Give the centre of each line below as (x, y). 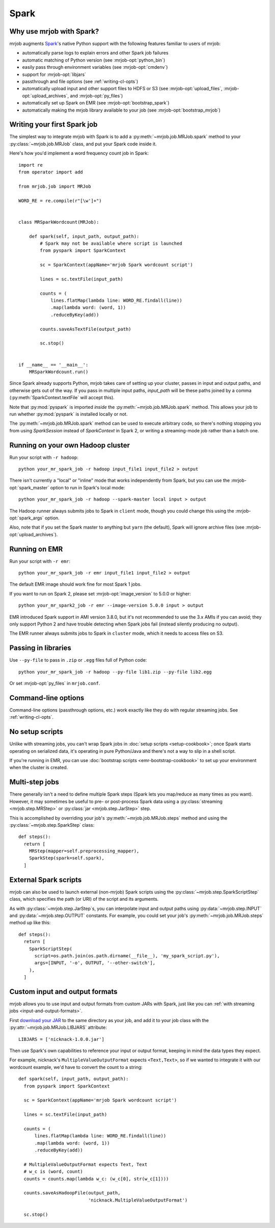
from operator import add (51, 172)
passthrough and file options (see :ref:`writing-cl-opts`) (80, 82)
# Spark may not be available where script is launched (111, 243)
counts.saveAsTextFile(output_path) (86, 329)
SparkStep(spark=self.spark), (66, 858)
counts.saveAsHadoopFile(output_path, (72, 1193)
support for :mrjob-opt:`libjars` (54, 74)
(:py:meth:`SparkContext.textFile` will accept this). (62, 398)
